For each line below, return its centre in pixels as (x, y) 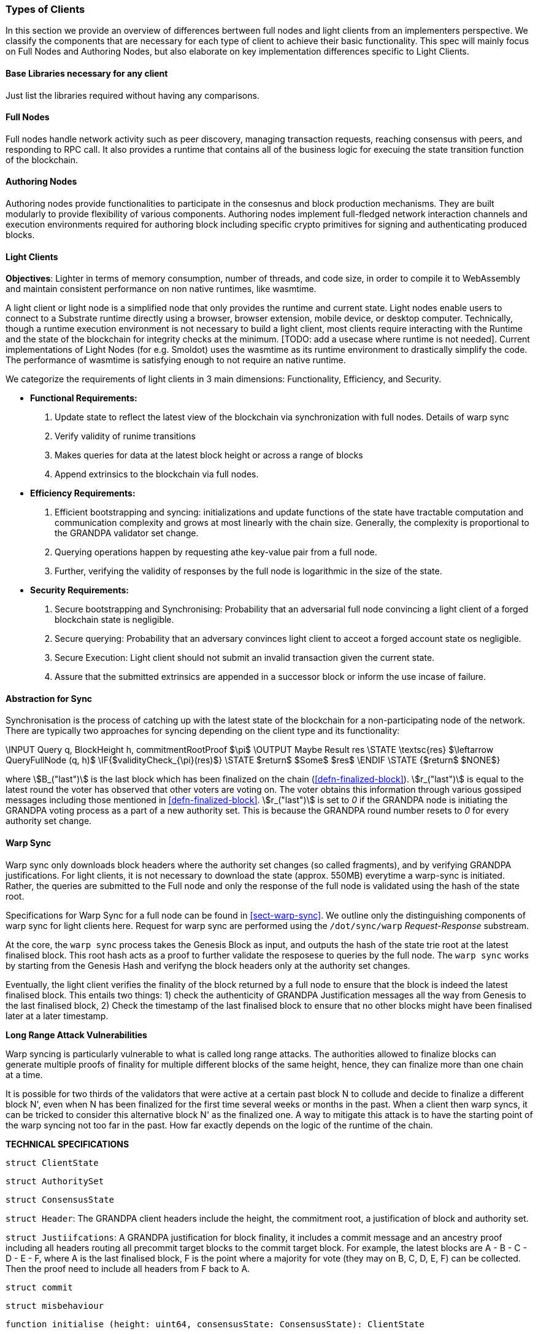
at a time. (24, 1074)
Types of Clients (45, 9)
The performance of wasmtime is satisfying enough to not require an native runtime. (176, 360)
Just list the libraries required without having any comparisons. (133, 95)
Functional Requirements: (84, 398)
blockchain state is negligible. (114, 620)
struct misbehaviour (55, 1305)
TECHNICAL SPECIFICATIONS (67, 1144)
